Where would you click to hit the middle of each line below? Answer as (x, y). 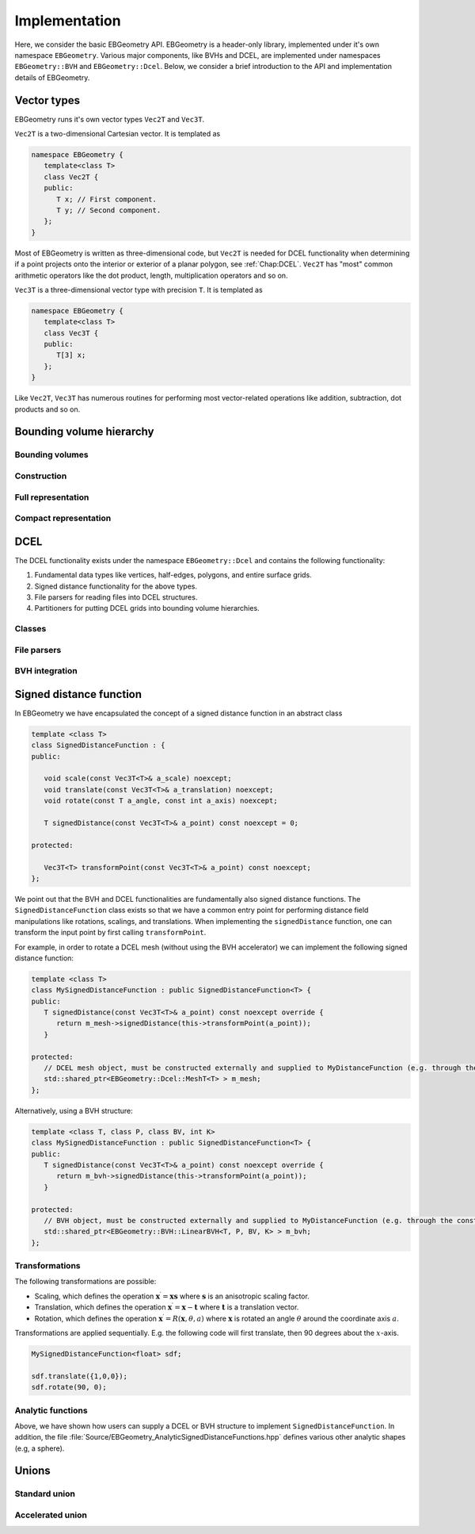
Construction (41, 476)
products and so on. (47, 409)
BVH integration (46, 671)
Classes (30, 629)
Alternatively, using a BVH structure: (74, 1110)
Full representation (52, 497)
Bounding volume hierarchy (84, 432)
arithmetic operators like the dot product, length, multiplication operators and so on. (151, 275)
